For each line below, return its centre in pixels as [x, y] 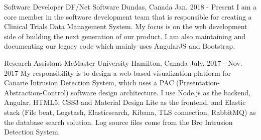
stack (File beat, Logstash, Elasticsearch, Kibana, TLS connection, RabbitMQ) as [130, 112]
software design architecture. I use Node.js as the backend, [161, 92]
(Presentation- [198, 83]
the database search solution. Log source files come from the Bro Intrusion [118, 122]
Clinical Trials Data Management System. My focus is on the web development [126, 26]
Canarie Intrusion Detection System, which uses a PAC [89, 83]
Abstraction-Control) [36, 92]
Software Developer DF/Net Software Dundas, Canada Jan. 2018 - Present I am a [130, 7]
